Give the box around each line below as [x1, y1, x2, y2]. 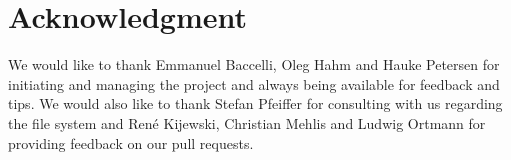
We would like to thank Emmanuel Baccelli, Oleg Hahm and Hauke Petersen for [8, 54, 500, 75]
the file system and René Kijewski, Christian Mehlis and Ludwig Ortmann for [8, 112, 486, 133]
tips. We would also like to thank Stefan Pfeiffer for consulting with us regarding [8, 93, 503, 114]
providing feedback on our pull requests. [8, 132, 254, 153]
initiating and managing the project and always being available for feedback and [8, 73, 500, 94]
